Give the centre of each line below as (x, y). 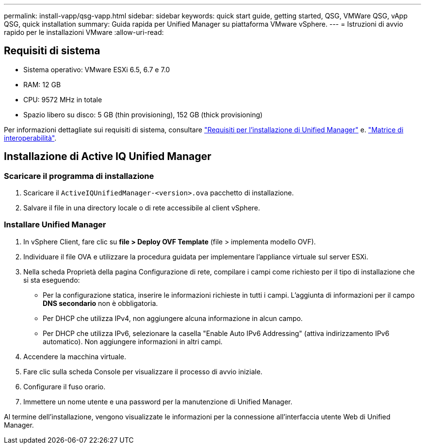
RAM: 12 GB (42, 84)
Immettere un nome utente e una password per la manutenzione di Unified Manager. (158, 401)
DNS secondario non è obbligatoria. (100, 303)
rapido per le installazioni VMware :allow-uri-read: (84, 32)
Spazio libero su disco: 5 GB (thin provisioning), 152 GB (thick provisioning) (143, 114)
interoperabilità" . (30, 138)
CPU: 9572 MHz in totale (63, 99)
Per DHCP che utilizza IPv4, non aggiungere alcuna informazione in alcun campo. (173, 318)
